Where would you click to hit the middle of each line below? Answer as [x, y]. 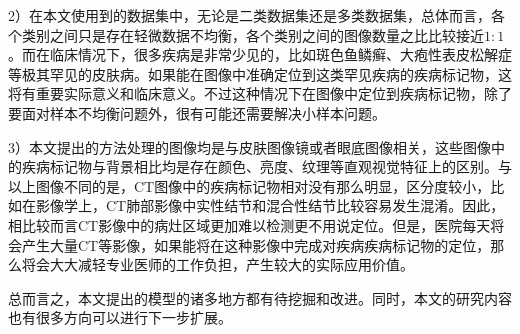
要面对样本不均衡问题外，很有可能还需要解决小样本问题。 [197, 112]
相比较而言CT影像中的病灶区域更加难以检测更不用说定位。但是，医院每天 [249, 224]
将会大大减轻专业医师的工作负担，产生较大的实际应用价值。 [217, 264]
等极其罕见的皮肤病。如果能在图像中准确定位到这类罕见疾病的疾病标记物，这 [260, 73]
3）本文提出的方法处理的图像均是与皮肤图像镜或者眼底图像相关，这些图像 [249, 146]
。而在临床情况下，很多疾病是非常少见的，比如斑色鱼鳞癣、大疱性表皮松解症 [260, 54]
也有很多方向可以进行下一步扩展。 [120, 317]
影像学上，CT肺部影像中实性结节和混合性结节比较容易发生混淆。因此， [270, 205]
